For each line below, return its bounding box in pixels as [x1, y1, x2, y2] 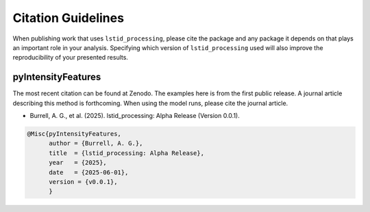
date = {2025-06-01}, [49, 168, 129, 176]
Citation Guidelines [12, 10, 125, 25]
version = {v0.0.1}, [49, 178, 118, 185]
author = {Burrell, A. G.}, [49, 139, 143, 148]
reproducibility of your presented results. [12, 54, 128, 62]
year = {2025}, [49, 158, 108, 167]
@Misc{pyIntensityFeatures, [27, 130, 121, 137]
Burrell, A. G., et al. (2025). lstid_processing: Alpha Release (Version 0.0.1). [29, 112, 240, 120]
